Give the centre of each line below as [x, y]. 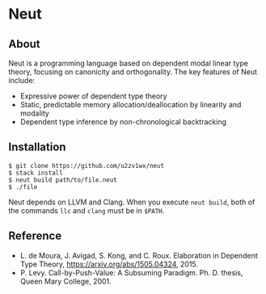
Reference [35, 236]
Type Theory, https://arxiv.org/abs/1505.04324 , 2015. [109, 264]
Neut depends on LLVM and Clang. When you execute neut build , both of [132, 202]
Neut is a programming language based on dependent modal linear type [129, 63]
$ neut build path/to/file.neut [63, 180]
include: [22, 80]
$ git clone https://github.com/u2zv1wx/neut [86, 166]
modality [35, 113]
